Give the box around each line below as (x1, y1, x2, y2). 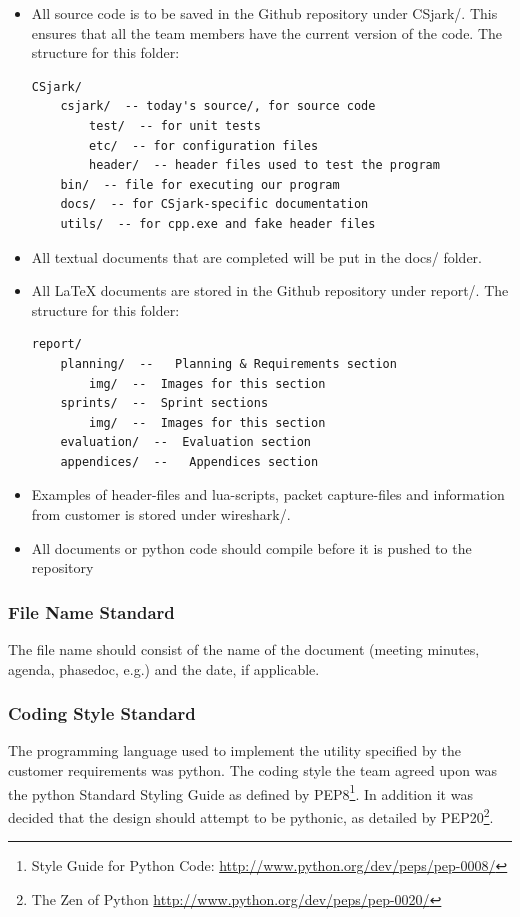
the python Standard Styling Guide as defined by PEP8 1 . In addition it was (8, 780, 473, 804)
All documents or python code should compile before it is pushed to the (31, 537, 472, 558)
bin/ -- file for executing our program (60, 177, 340, 192)
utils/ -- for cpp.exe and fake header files (60, 216, 376, 231)
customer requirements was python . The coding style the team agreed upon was (8, 760, 497, 781)
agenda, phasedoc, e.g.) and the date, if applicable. (8, 658, 320, 679)
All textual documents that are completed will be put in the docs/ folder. (31, 246, 482, 267)
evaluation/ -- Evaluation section (60, 435, 311, 450)
